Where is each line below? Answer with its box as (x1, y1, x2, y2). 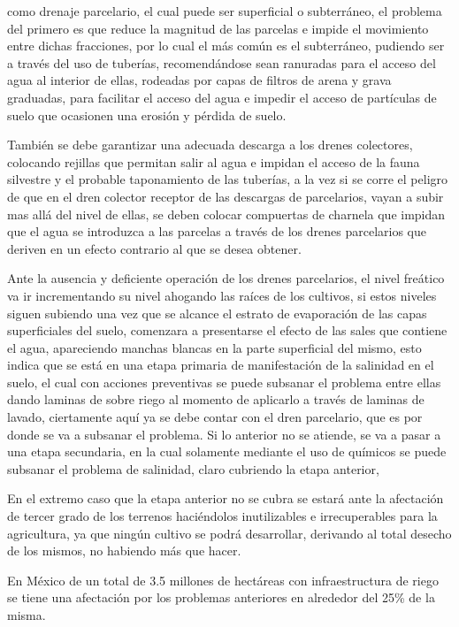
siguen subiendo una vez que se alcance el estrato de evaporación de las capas (7, 303, 427, 322)
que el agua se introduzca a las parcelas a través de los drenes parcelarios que (7, 222, 426, 241)
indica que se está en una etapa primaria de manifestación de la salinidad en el (7, 356, 434, 374)
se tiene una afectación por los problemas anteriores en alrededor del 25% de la (7, 588, 435, 607)
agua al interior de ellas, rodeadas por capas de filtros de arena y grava (7, 71, 392, 89)
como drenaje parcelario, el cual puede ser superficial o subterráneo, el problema (7, 2, 442, 19)
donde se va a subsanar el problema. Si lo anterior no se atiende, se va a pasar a (7, 424, 441, 443)
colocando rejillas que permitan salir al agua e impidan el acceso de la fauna (7, 152, 420, 171)
